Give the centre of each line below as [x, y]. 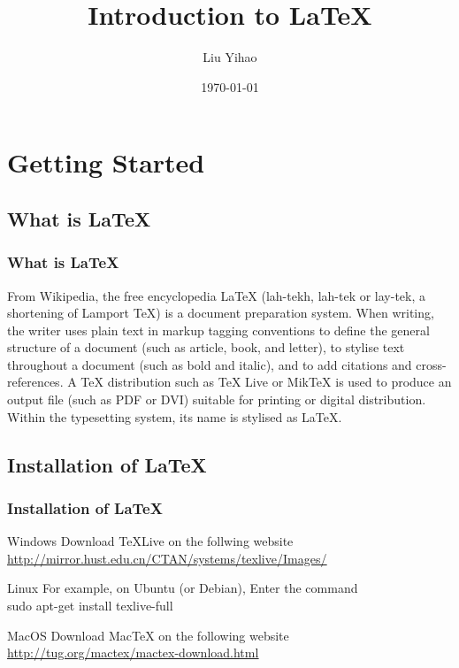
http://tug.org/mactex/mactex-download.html [133, 653]
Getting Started [106, 162]
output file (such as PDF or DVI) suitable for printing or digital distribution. [217, 399]
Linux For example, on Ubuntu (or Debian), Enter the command [183, 588]
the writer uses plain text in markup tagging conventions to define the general [218, 330]
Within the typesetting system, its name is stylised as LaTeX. [175, 416]
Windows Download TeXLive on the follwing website [150, 541]
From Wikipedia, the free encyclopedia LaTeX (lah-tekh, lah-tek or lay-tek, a [217, 295]
